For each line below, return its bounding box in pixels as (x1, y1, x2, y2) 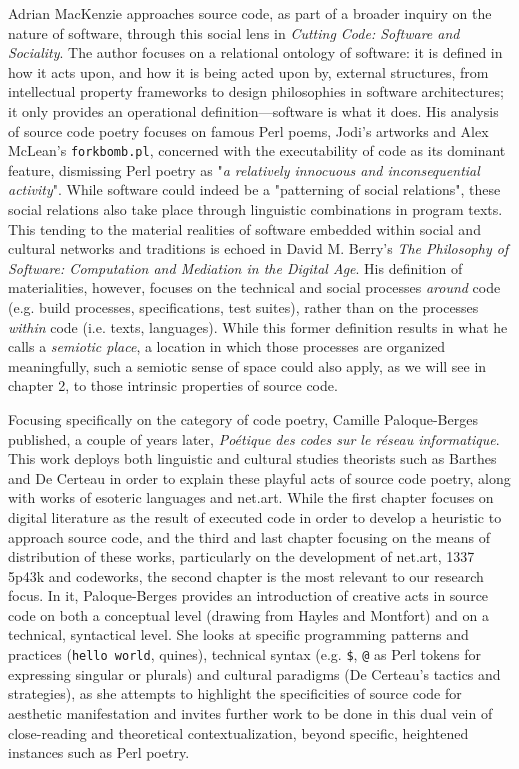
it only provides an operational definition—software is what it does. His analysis (8, 100, 499, 121)
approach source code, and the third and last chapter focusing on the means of (8, 526, 490, 547)
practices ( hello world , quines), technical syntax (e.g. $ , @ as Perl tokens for (8, 644, 481, 665)
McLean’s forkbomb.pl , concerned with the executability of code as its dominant (8, 140, 506, 161)
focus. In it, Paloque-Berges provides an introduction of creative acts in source (8, 585, 489, 606)
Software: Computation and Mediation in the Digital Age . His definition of (8, 257, 463, 278)
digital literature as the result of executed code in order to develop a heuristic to (8, 506, 502, 527)
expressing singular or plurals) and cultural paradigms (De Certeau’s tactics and (8, 663, 501, 684)
